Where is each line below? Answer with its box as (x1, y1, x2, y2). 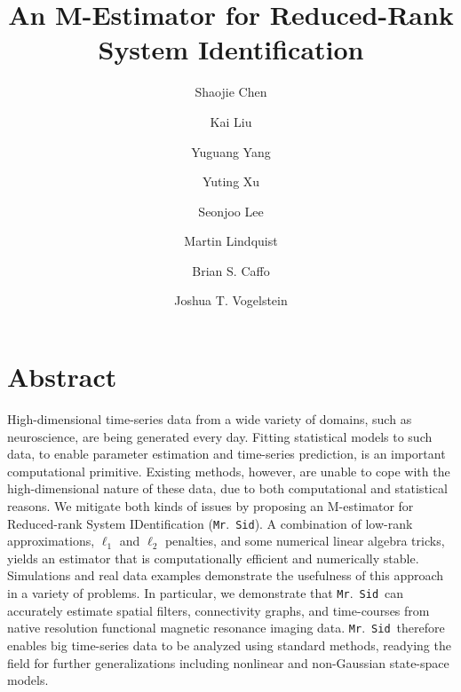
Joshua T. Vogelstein (174, 291, 288, 310)
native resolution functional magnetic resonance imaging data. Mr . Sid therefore (7, 618, 445, 637)
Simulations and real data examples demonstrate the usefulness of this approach (7, 566, 444, 585)
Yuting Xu (202, 172, 260, 191)
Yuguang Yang (191, 142, 271, 161)
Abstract (7, 358, 117, 395)
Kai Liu (210, 112, 252, 130)
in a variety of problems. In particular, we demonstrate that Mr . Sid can (7, 584, 404, 602)
